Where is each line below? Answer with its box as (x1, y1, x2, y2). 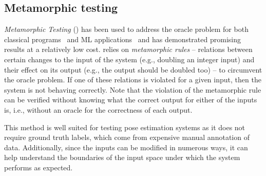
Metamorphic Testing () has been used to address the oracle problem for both (4, 24, 249, 34)
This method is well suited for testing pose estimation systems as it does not (4, 121, 245, 132)
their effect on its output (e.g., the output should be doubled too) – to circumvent (4, 64, 262, 75)
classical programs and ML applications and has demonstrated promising (4, 33, 241, 44)
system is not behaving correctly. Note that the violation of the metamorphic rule (4, 84, 261, 95)
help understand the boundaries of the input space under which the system (4, 152, 240, 163)
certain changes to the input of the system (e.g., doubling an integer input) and (4, 54, 255, 64)
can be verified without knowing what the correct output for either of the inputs (4, 94, 257, 105)
